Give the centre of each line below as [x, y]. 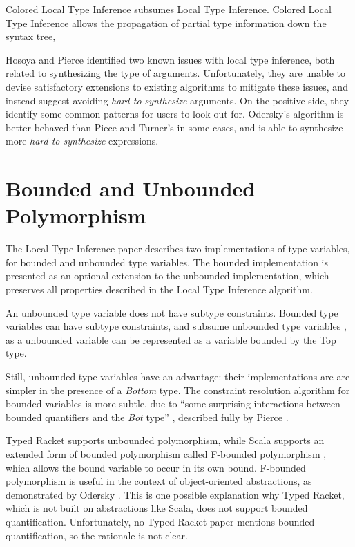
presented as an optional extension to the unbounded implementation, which [167, 276]
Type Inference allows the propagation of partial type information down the [166, 22]
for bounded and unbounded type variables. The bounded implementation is [167, 262]
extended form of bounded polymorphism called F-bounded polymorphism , [166, 453]
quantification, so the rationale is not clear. [97, 535]
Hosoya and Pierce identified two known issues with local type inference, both [170, 59]
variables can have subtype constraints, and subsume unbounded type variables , [176, 326]
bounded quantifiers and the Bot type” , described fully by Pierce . [147, 417]
